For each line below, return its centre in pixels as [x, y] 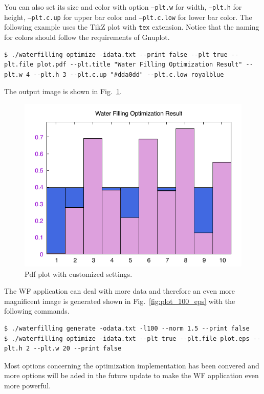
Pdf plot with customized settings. [79, 273]
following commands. [37, 311]
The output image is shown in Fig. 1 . [63, 91]
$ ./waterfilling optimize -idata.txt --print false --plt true [116, 54]
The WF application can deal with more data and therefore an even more [120, 291]
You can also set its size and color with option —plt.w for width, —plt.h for [123, 7]
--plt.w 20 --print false [78, 349]
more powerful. [28, 385]
